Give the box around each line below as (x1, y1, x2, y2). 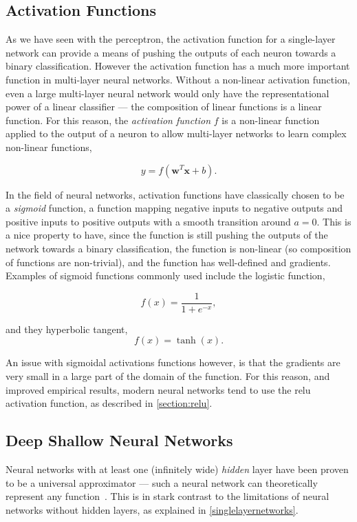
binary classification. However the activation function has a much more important (6, 59, 350, 73)
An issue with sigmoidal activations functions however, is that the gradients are (6, 355, 340, 370)
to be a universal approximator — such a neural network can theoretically (6, 475, 318, 490)
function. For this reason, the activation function (6, 112, 211, 127)
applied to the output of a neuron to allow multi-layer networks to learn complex (6, 126, 347, 141)
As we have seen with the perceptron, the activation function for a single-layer (6, 32, 336, 46)
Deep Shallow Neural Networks (6, 430, 233, 451)
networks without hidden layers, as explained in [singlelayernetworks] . (6, 502, 299, 516)
